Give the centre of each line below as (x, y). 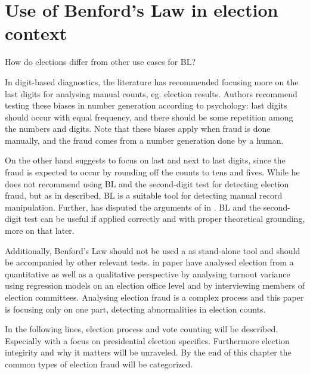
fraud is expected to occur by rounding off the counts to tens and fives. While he (152, 172)
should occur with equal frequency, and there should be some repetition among (149, 117)
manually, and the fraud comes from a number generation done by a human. (144, 140)
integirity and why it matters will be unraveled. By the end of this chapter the (148, 352)
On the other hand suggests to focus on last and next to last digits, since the (145, 160)
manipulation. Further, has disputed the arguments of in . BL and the (133, 207)
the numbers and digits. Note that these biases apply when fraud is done (138, 129)
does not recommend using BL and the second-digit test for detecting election (147, 183)
